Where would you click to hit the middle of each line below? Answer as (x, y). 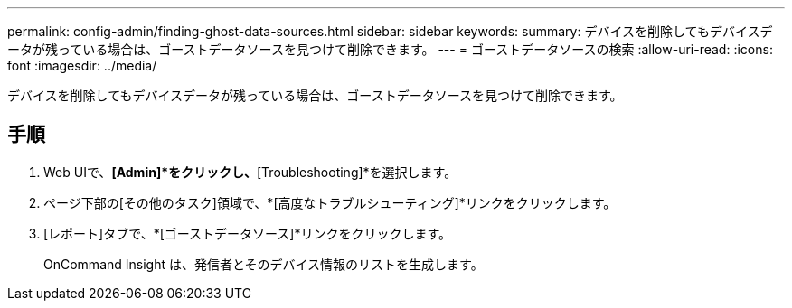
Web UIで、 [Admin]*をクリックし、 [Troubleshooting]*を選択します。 (250, 172)
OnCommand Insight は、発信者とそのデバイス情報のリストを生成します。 (264, 264)
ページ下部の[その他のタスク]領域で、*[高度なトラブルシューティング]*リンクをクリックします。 (330, 202)
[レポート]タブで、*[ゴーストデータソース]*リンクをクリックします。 (248, 233)
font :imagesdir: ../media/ (82, 65)
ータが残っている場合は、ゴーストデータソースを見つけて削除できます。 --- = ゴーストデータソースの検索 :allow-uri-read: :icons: (390, 49)
